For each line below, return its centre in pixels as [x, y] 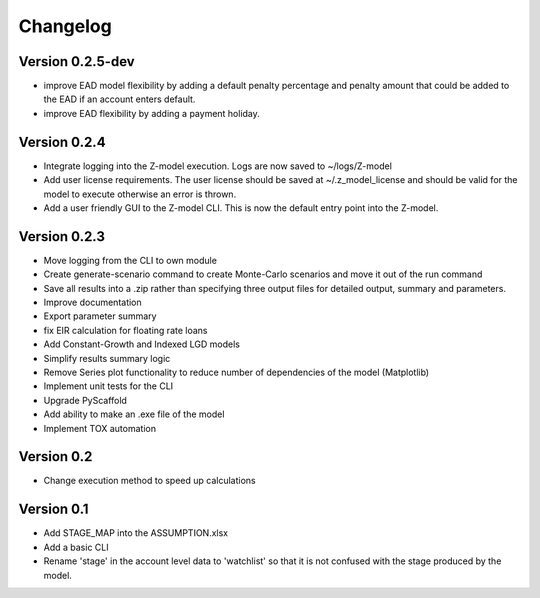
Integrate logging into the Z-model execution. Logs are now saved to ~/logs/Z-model [217, 166]
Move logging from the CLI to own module [130, 260]
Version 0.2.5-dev [76, 61]
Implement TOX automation [100, 428]
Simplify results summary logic [107, 358]
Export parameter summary [100, 316]
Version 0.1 [53, 509]
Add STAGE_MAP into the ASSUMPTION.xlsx [136, 533]
